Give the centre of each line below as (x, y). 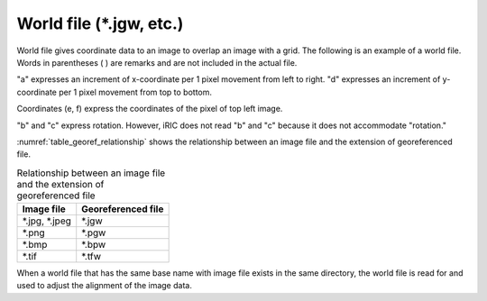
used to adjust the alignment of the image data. (105, 286)
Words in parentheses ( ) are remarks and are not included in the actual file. (157, 62)
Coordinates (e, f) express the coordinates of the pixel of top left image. (150, 109)
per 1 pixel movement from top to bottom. (135, 92)
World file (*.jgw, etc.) (100, 23)
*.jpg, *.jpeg (47, 221)
